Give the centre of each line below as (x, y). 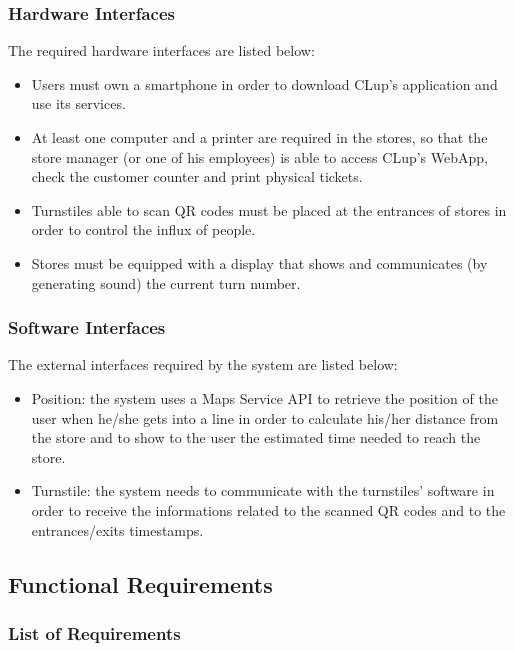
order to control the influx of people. (143, 229)
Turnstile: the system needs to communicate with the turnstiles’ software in (263, 490)
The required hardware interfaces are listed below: (161, 50)
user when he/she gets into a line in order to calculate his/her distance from (265, 417)
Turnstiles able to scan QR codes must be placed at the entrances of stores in (269, 209)
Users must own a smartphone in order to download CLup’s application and (264, 83)
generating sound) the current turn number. (166, 282)
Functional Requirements (140, 583)
